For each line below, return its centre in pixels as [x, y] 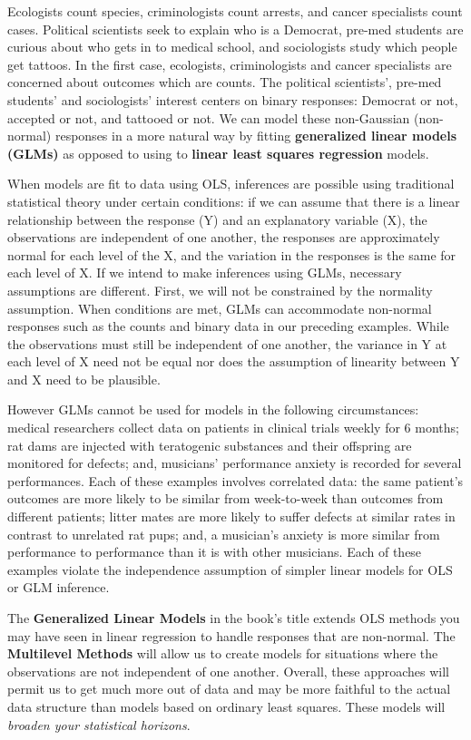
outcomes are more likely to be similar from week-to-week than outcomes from [226, 498]
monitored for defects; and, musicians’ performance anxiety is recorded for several [235, 463]
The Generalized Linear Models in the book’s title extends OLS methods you [234, 618]
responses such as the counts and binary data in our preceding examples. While [228, 326]
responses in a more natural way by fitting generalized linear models [256, 136]
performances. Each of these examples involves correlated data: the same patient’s [235, 480]
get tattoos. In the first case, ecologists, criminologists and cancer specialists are [230, 64]
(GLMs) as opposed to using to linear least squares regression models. [218, 153]
